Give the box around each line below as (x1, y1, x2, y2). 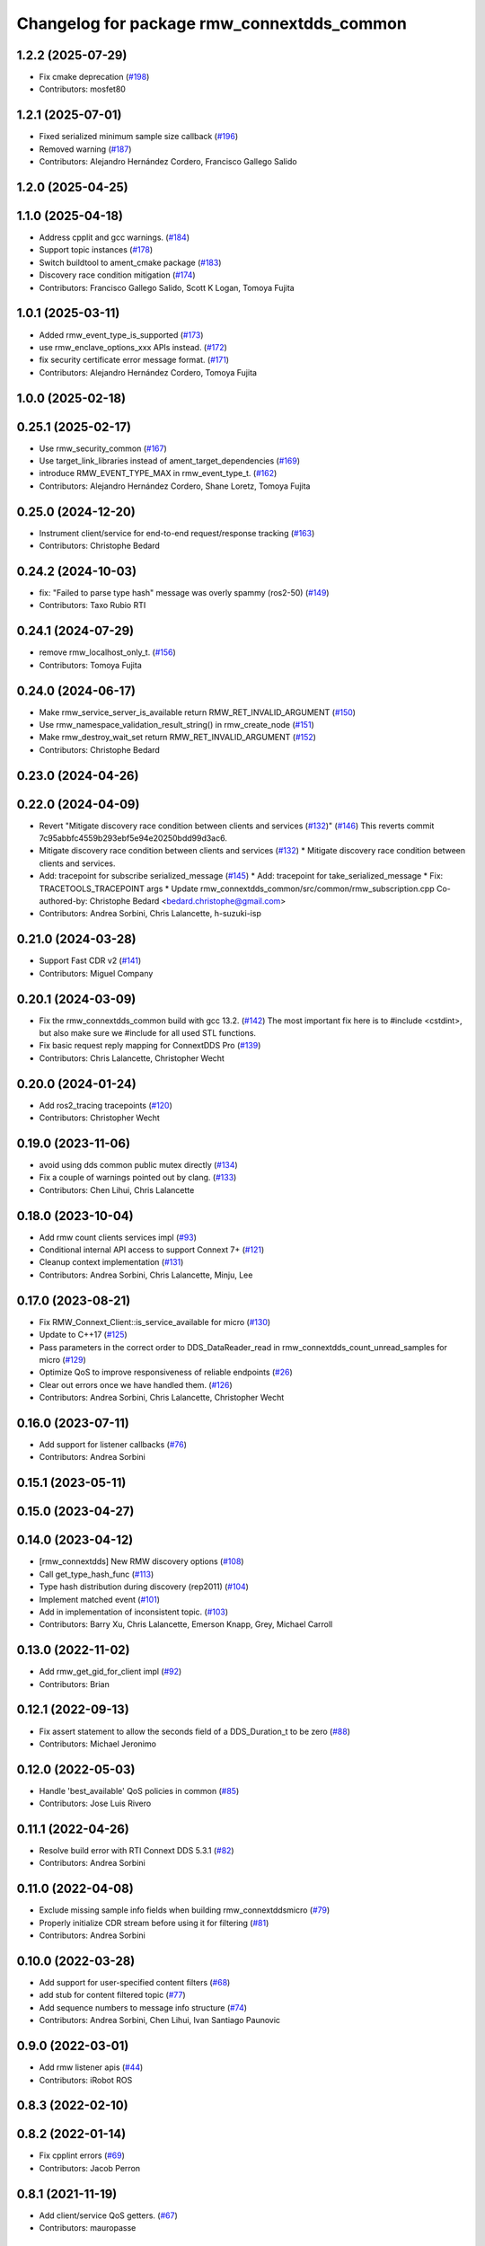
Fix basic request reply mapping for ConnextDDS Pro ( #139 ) (39, 1040, 261, 1051)
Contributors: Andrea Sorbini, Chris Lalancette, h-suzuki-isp (39, 908, 262, 919)
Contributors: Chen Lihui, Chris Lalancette (39, 1184, 195, 1195)
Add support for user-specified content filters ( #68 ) (39, 1977, 231, 1988)
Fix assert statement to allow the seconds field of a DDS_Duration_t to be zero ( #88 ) (39, 1726, 350, 1737)
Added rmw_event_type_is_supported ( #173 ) (39, 329, 204, 340)
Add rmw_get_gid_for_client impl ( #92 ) (39, 1667, 182, 1677)
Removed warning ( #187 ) (39, 144, 132, 155)
